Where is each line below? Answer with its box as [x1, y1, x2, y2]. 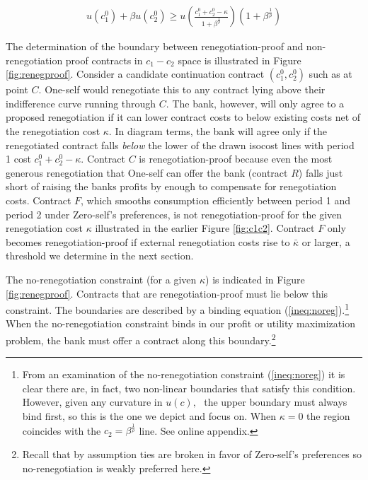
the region [306, 409, 350, 423]
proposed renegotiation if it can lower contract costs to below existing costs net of [6, 110, 361, 124]
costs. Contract [6, 192, 71, 207]
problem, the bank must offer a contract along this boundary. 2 [6, 330, 276, 347]
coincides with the [22, 423, 101, 438]
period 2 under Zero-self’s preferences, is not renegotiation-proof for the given [6, 206, 343, 221]
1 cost [6, 151, 31, 166]
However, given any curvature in [22, 394, 163, 409]
